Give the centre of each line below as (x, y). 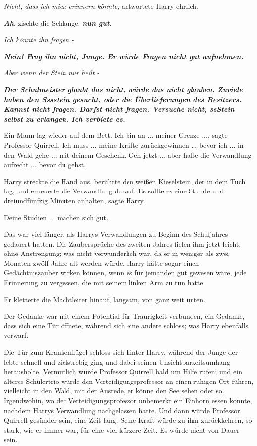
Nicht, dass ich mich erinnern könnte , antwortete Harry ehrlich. (101, 6)
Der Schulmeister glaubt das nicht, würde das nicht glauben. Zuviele (123, 89)
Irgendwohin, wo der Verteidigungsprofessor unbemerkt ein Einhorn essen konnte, (128, 400)
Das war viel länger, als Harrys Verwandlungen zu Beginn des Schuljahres (116, 234)
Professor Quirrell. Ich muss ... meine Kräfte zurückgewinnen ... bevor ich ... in (124, 145)
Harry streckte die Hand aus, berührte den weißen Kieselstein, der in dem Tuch (125, 181)
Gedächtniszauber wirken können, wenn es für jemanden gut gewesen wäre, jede (125, 273)
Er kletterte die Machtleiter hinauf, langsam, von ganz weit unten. (105, 299)
